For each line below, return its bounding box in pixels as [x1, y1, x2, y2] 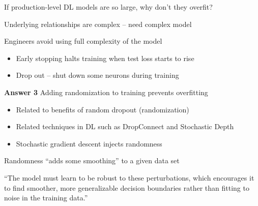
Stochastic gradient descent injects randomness [16, 138, 162, 149]
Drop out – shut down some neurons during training [16, 70, 179, 80]
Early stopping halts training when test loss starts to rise [16, 52, 194, 63]
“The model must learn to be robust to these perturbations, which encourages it [4, 172, 254, 183]
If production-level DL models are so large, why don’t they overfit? [4, 2, 213, 12]
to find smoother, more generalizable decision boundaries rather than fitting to [4, 182, 249, 193]
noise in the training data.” [4, 192, 88, 203]
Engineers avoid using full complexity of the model [4, 36, 162, 46]
